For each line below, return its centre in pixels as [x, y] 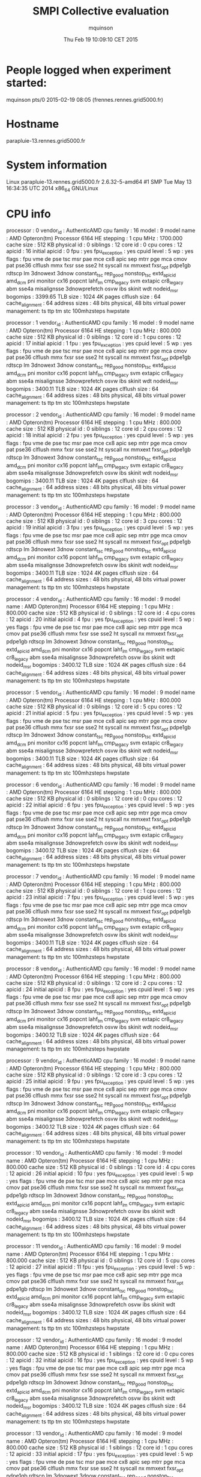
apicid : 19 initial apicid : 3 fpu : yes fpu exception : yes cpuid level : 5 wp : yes [100, 528]
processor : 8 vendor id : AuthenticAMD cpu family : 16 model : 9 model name [101, 969]
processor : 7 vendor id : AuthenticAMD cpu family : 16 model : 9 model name [101, 877]
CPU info [28, 214]
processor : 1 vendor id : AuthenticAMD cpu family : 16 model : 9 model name [100, 323]
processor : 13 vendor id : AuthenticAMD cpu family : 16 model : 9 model [94, 1434]
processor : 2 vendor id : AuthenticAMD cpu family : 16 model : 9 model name [101, 415]
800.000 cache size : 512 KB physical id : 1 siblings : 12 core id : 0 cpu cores [100, 1354]
